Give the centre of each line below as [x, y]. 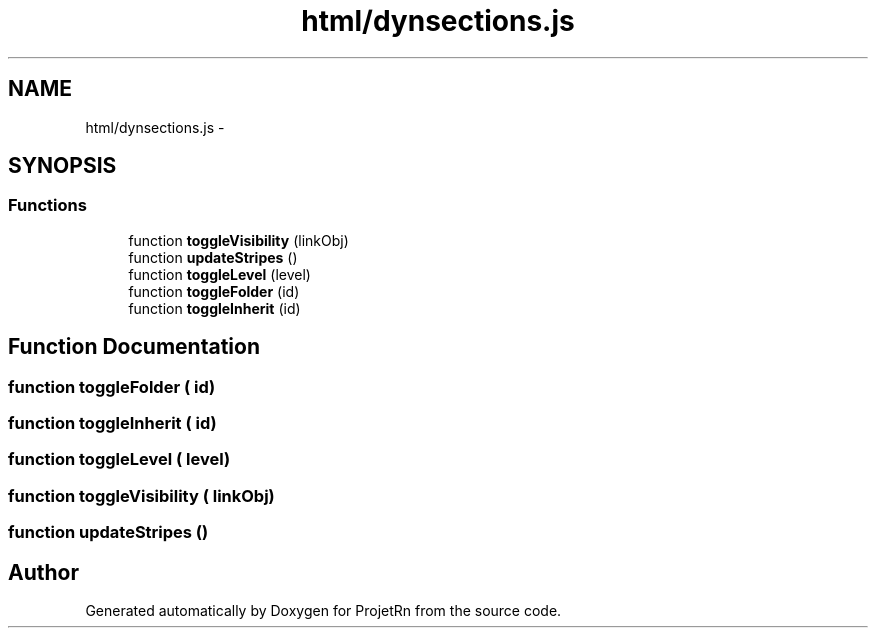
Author [43, 572]
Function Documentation [134, 347]
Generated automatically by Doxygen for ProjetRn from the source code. [323, 610]
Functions [47, 205]
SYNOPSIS [62, 166]
